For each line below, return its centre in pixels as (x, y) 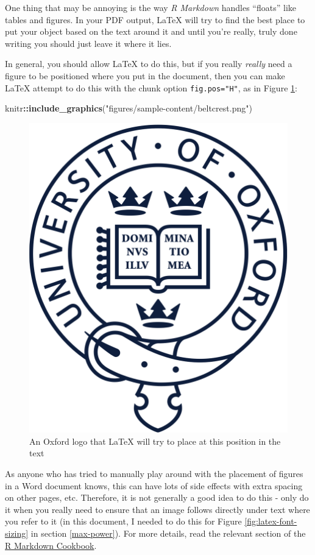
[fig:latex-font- (271, 521)
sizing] (17, 533)
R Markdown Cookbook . (51, 545)
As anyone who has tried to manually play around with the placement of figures (154, 473)
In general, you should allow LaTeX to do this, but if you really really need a (149, 64)
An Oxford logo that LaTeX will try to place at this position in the (155, 441)
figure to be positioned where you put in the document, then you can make (145, 75)
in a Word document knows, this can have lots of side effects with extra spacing (154, 485)
